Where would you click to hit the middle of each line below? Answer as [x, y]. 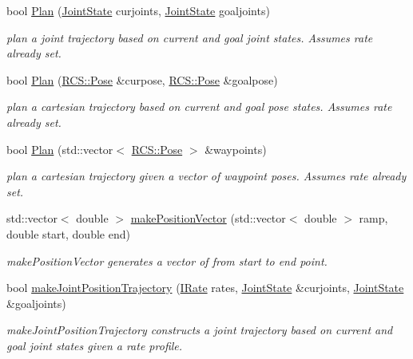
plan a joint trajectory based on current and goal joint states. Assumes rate [190, 37]
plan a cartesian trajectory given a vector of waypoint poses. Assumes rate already [206, 176]
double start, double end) [68, 233]
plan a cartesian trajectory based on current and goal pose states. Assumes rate [199, 107]
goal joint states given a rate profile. [95, 345]
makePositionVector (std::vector [208, 218]
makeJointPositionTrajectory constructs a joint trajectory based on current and [200, 330]
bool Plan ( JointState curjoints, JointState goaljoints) [138, 10]
